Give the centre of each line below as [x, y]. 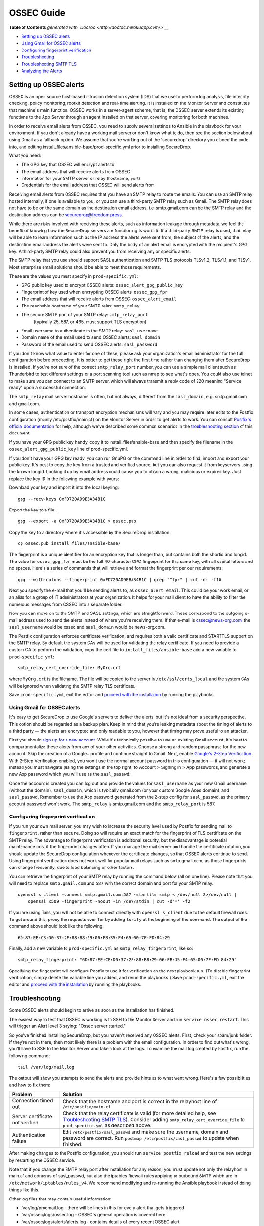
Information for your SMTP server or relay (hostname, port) [81, 179]
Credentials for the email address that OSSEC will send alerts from [88, 185]
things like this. [24, 1190]
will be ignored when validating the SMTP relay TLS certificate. [72, 686]
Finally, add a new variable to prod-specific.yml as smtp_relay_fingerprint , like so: [101, 948]
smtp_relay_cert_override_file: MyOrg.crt [69, 668]
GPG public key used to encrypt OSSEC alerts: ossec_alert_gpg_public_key [102, 285]
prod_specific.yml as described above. [107, 1125]
